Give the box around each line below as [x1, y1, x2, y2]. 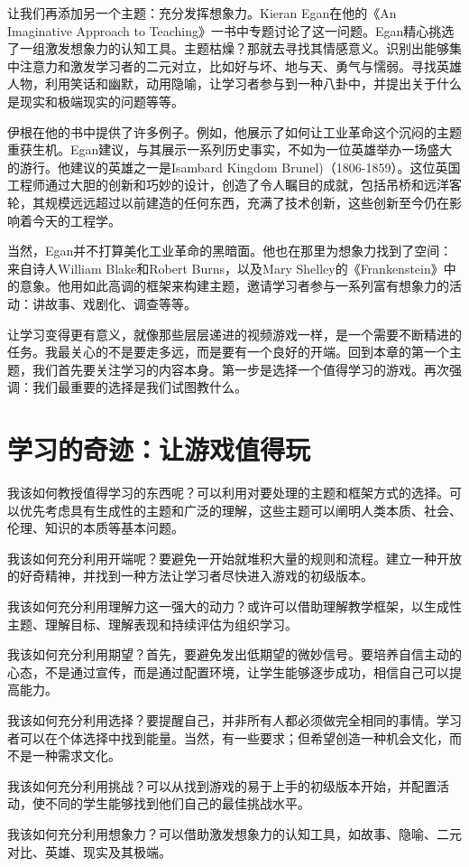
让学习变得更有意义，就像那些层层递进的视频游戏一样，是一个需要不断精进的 [7, 324, 462, 343]
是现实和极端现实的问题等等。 [7, 91, 184, 110]
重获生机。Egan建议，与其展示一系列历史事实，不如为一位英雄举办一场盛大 [7, 140, 453, 159]
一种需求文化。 [32, 746, 121, 765]
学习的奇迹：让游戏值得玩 [7, 431, 311, 468]
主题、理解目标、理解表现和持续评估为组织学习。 [7, 614, 298, 633]
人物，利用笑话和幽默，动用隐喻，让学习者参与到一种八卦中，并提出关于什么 [7, 74, 462, 93]
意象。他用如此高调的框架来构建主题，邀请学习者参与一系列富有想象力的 [19, 276, 449, 295]
